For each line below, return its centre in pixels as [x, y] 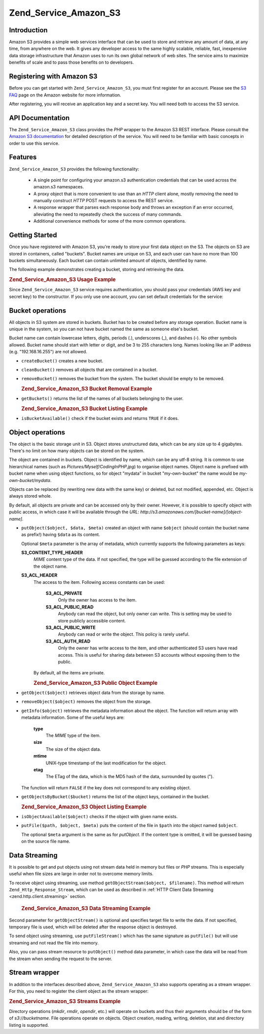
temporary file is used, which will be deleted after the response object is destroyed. [93, 927]
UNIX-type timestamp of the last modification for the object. [106, 763]
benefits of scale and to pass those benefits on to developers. [71, 62]
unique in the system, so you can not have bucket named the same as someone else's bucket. [104, 329]
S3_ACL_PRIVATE [64, 593]
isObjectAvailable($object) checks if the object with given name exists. [99, 816]
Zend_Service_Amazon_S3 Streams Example [65, 1001]
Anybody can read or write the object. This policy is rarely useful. [124, 634]
